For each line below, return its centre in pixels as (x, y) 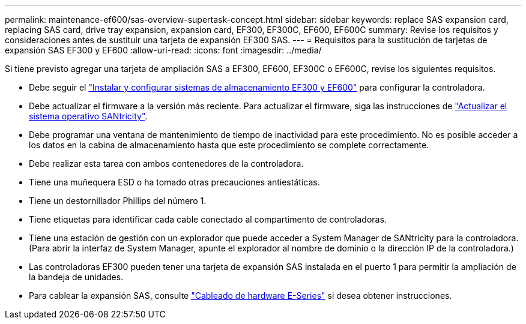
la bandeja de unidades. (76, 277)
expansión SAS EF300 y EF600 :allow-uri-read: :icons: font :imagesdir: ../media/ (163, 50)
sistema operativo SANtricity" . (88, 116)
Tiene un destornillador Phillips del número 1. (118, 201)
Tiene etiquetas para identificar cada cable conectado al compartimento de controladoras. (208, 219)
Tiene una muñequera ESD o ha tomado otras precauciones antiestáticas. (174, 182)
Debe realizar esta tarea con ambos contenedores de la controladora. (166, 163)
